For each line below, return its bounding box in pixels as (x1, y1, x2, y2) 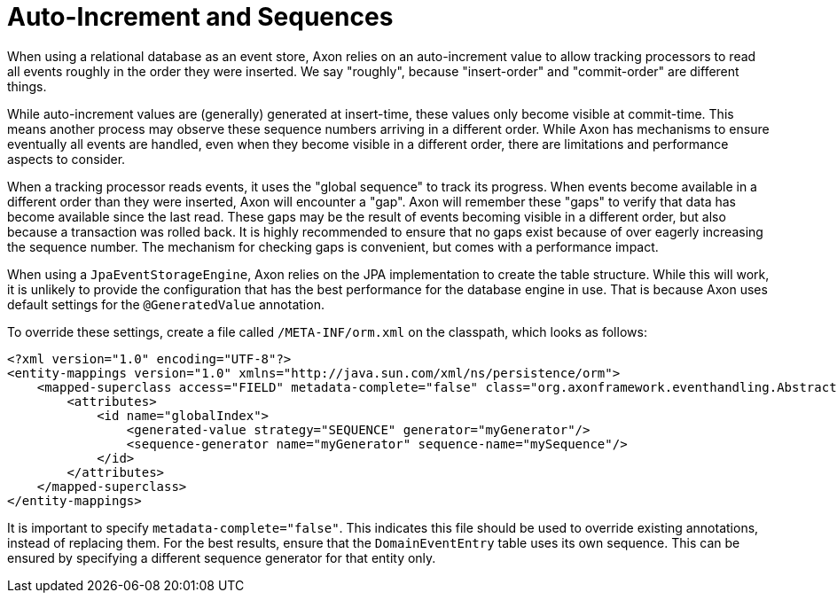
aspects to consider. (7, 151, 126, 167)
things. (7, 78, 47, 94)
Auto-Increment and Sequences (7, 2, 394, 32)
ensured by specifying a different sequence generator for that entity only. (7, 549, 436, 565)
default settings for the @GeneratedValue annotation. (7, 296, 325, 312)
